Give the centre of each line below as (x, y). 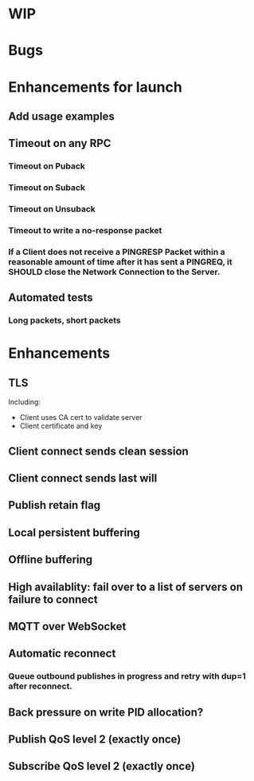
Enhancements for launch (96, 87)
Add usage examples (62, 116)
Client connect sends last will (83, 479)
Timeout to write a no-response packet (85, 231)
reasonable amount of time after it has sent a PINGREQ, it (120, 262)
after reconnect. (41, 686)
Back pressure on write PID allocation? (106, 712)
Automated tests (51, 297)
